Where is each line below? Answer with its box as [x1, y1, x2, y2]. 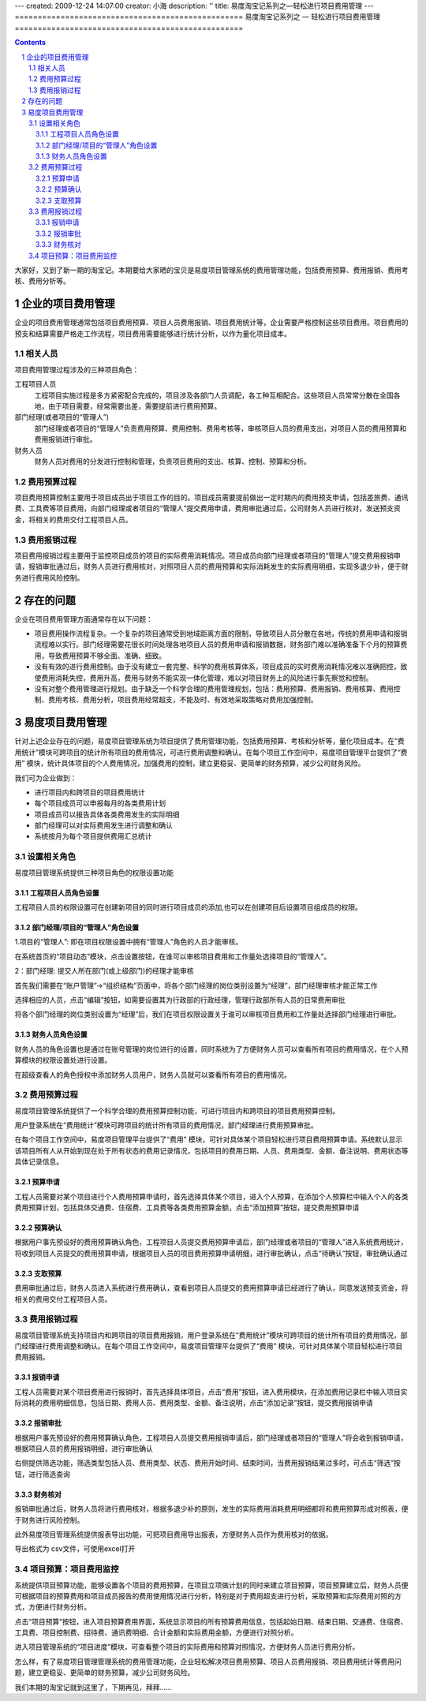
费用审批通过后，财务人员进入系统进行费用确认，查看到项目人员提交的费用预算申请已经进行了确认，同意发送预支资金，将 [14, 1283, 409, 1293]
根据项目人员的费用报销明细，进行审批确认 [14, 1444, 153, 1453]
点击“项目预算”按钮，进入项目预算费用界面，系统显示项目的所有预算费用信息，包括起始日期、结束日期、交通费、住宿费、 [14, 1617, 408, 1626]
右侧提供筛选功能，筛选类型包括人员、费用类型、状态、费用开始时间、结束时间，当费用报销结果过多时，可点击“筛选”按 [14, 1458, 402, 1467]
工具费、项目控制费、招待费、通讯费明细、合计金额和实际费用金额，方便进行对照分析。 [14, 1628, 298, 1637]
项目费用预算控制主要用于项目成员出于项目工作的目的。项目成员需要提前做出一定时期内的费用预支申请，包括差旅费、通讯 [14, 493, 409, 503]
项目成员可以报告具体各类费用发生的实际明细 [34, 809, 180, 819]
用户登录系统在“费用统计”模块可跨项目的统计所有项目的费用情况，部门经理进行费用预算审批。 [14, 1120, 319, 1130]
